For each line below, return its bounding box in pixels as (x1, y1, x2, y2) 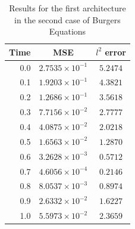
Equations (49, 25, 86, 38)
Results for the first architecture (9, 2, 126, 14)
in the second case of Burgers (14, 13, 121, 26)
